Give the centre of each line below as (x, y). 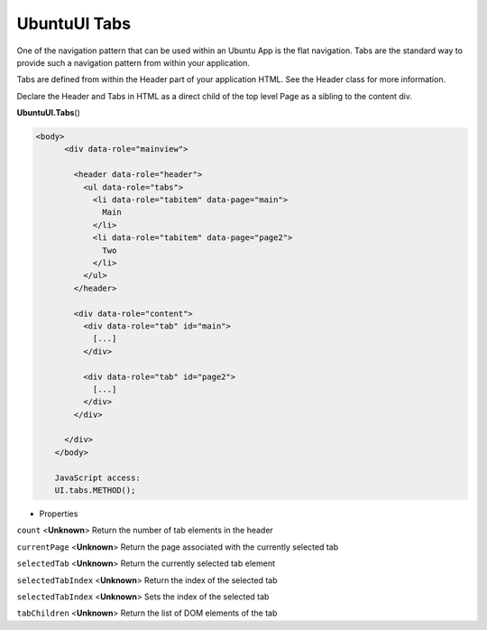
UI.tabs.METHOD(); (95, 491)
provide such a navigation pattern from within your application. (133, 62)
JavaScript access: (98, 477)
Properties (59, 514)
